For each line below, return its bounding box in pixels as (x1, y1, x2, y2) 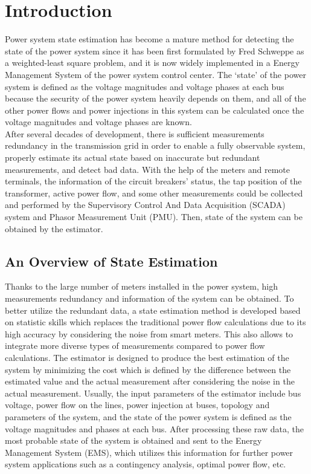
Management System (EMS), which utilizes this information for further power (5, 446, 293, 458)
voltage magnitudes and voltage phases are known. (5, 115, 192, 128)
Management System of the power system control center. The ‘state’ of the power (5, 68, 306, 80)
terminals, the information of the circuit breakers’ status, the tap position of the (5, 175, 302, 187)
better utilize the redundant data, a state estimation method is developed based (5, 304, 301, 316)
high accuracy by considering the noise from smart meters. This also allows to (5, 327, 293, 340)
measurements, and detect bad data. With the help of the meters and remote (5, 163, 290, 175)
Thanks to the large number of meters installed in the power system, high (5, 280, 278, 293)
